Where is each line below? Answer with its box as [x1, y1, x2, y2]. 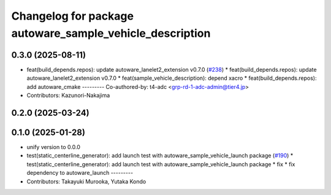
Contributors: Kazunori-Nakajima [26, 92, 110, 99]
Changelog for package [11, 9, 134, 23]
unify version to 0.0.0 [26, 143, 81, 150]
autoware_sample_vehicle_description [11, 26, 211, 40]
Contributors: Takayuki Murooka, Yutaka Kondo [26, 178, 146, 185]
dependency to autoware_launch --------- [26, 169, 134, 177]
